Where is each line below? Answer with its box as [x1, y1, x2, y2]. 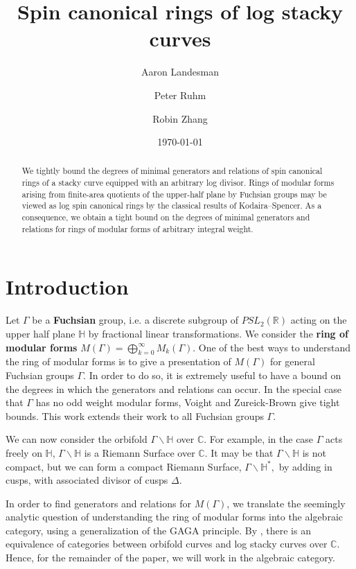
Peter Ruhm [154, 87, 206, 102]
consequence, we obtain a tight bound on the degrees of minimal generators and [21, 211, 310, 223]
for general [269, 354, 315, 369]
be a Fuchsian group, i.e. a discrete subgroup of [32, 313, 239, 327]
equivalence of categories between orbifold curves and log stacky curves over [6, 536, 328, 551]
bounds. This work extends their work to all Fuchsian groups [6, 408, 264, 423]
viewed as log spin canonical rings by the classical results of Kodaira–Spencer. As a [21, 200, 322, 211]
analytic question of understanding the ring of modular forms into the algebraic [6, 509, 343, 524]
